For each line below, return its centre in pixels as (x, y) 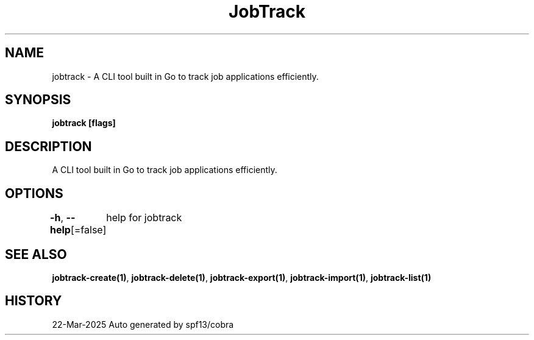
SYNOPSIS (38, 100)
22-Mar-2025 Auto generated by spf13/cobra (143, 324)
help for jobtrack (144, 218)
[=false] (88, 230)
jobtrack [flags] (84, 123)
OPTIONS (34, 193)
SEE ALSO (36, 254)
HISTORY (34, 301)
